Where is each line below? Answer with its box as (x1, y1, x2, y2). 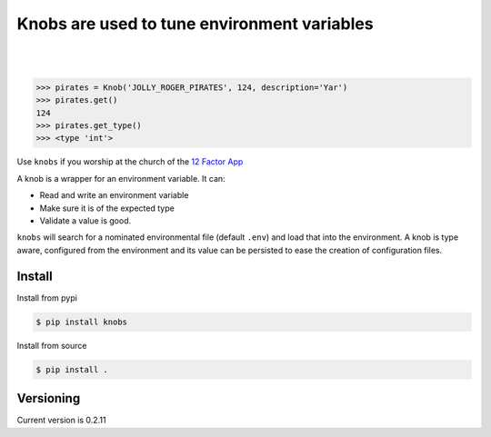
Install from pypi (16, 292, 77, 303)
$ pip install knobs (35, 316, 127, 327)
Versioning (16, 391, 81, 406)
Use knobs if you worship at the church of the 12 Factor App (16, 156, 244, 167)
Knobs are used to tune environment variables (16, 14, 374, 34)
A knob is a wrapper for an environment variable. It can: (16, 173, 226, 184)
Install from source (16, 340, 87, 351)
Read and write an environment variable (39, 190, 189, 201)
